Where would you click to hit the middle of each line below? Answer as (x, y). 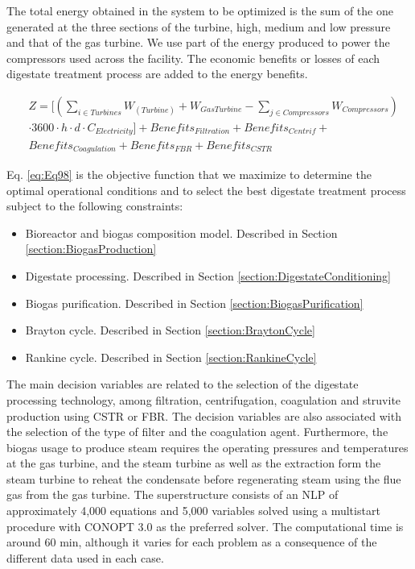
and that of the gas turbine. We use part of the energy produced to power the (198, 42)
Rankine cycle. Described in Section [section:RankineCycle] (171, 357)
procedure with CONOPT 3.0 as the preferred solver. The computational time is (205, 526)
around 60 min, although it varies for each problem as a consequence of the (192, 542)
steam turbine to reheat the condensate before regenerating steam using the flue (204, 478)
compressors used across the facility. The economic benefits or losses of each (193, 58)
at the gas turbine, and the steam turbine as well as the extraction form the (194, 463)
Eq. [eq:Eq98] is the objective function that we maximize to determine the (189, 174)
